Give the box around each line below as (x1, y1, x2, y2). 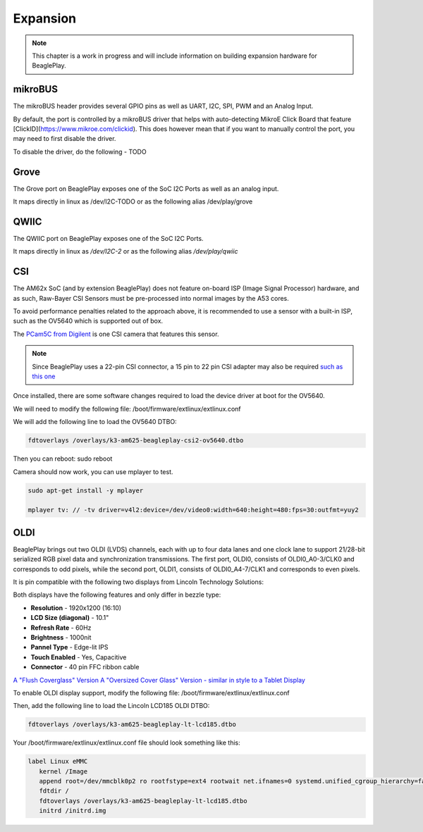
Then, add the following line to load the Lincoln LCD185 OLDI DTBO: (13, 702, 210, 710)
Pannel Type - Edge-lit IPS (30, 643, 109, 652)
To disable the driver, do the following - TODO (13, 147, 147, 156)
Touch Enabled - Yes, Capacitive (30, 652, 127, 662)
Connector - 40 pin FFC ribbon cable (30, 663, 140, 671)
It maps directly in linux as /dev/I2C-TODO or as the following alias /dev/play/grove (13, 197, 253, 206)
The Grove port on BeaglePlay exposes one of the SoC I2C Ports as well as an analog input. (13, 184, 279, 193)
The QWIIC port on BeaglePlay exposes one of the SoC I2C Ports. (13, 235, 204, 242)
